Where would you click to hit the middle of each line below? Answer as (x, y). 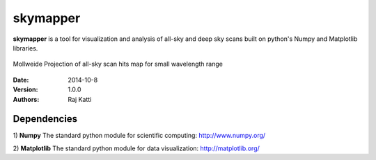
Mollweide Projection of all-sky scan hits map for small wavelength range (118, 64)
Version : (25, 89)
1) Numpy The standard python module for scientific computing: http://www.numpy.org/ (139, 136)
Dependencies (45, 119)
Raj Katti (80, 99)
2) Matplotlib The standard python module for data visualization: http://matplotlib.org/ (136, 148)
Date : (21, 80)
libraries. (25, 48)
